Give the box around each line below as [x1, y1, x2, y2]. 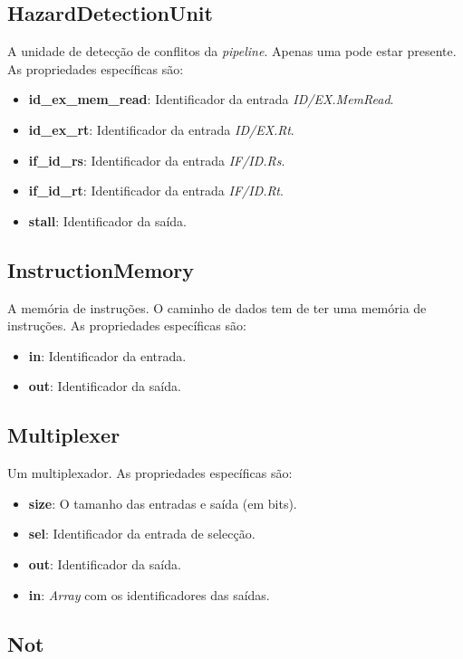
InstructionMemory [7, 255, 195, 283]
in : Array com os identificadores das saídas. [28, 585, 270, 604]
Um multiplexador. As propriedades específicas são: [7, 463, 293, 482]
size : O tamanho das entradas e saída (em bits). [28, 493, 297, 512]
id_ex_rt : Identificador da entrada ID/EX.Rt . [28, 119, 294, 138]
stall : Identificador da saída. [28, 211, 187, 230]
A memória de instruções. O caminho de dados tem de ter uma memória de [7, 298, 427, 317]
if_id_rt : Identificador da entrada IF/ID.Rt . [28, 181, 284, 200]
